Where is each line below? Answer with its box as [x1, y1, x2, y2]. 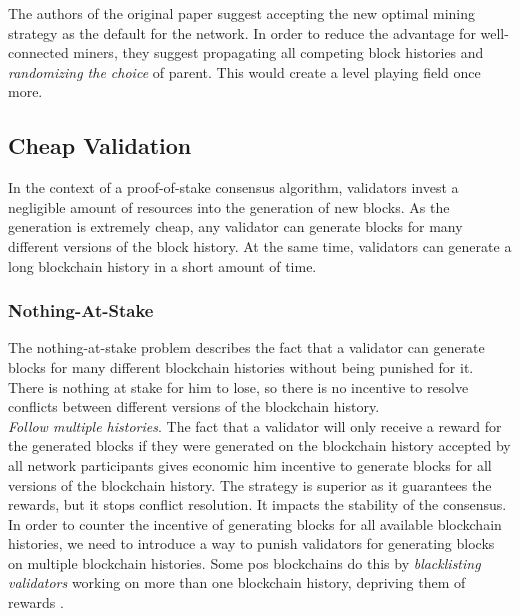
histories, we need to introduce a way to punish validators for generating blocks [8, 533, 495, 554]
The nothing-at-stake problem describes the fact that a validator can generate [8, 337, 485, 358]
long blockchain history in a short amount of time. [8, 255, 317, 276]
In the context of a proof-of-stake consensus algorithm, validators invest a [8, 177, 459, 198]
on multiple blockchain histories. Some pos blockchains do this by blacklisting [8, 552, 481, 573]
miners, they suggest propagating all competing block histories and [73, 42, 484, 63]
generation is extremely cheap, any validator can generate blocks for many [8, 216, 463, 237]
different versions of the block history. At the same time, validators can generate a [8, 235, 512, 256]
